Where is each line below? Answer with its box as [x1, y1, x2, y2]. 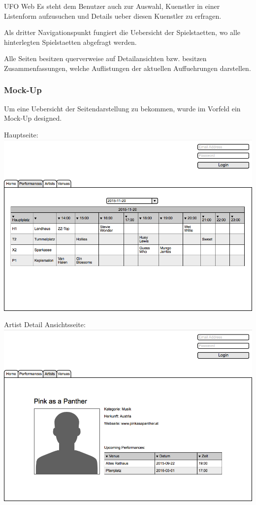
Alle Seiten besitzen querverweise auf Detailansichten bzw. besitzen [4, 53, 207, 64]
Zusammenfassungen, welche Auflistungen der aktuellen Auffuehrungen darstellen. [4, 63, 251, 73]
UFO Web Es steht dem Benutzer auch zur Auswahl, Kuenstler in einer [4, 1, 220, 11]
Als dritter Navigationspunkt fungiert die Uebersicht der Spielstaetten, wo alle [4, 27, 241, 37]
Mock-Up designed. [4, 113, 62, 123]
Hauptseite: [4, 129, 38, 139]
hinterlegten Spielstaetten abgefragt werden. [4, 36, 137, 47]
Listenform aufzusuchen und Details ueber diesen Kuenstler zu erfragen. [4, 10, 222, 21]
